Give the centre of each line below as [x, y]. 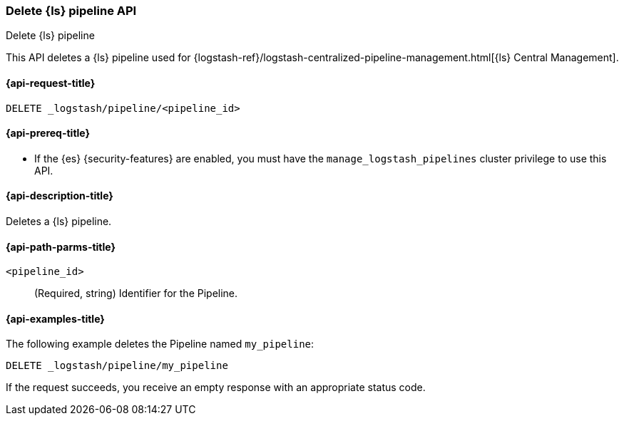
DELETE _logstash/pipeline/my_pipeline [117, 366]
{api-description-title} [60, 196]
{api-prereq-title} [48, 133]
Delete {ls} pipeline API [71, 11]
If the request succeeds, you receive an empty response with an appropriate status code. [216, 388]
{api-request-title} [51, 83]
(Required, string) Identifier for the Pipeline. [136, 293]
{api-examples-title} [55, 318]
